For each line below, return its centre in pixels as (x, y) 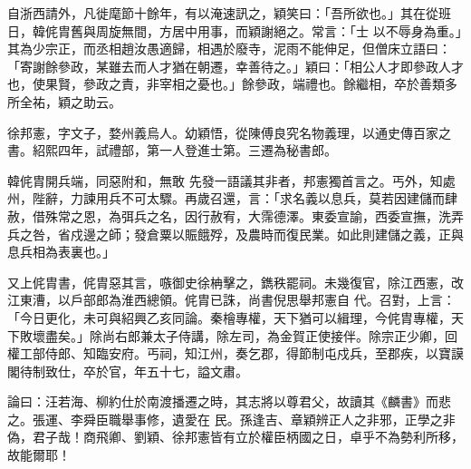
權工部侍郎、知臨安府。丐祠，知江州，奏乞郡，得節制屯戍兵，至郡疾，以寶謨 (235, 353)
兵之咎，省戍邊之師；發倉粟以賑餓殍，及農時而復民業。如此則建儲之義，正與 (235, 234)
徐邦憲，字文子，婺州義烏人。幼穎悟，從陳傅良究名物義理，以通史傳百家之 (229, 132)
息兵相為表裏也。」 (61, 252)
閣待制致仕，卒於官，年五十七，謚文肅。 (128, 371)
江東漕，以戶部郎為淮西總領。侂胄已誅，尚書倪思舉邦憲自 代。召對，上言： (231, 300)
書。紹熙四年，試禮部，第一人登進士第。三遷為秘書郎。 (172, 150)
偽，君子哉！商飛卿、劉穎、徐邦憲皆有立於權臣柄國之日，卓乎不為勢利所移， (235, 437)
